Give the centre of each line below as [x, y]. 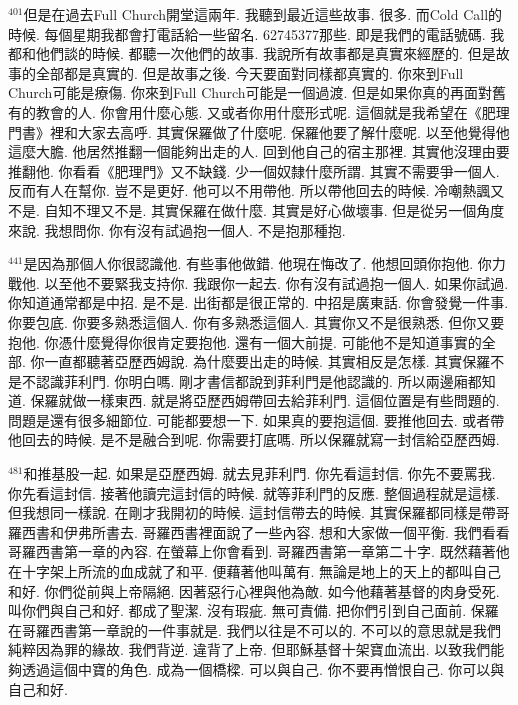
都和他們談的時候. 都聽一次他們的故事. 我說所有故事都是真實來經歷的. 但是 [252, 53]
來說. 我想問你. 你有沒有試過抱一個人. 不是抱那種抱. [177, 229]
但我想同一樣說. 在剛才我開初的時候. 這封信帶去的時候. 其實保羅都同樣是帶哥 [259, 512]
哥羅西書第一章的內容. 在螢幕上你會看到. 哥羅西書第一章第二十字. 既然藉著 [252, 551]
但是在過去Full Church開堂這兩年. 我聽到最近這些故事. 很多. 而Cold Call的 [263, 14]
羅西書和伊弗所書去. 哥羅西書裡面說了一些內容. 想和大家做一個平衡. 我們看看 [259, 531]
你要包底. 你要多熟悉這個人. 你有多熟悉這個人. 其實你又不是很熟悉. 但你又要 [256, 321]
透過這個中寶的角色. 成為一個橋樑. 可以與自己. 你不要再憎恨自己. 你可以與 [263, 669]
